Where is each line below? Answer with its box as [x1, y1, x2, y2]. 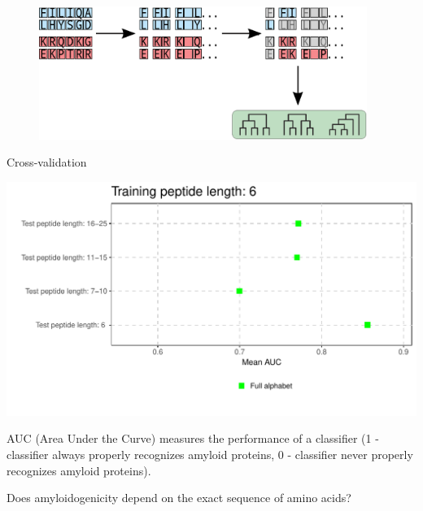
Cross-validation [7, 154, 87, 171]
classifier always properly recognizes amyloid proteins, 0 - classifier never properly [7, 445, 413, 462]
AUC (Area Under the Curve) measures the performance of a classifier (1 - [7, 430, 379, 447]
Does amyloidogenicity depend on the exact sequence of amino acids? [7, 489, 351, 506]
